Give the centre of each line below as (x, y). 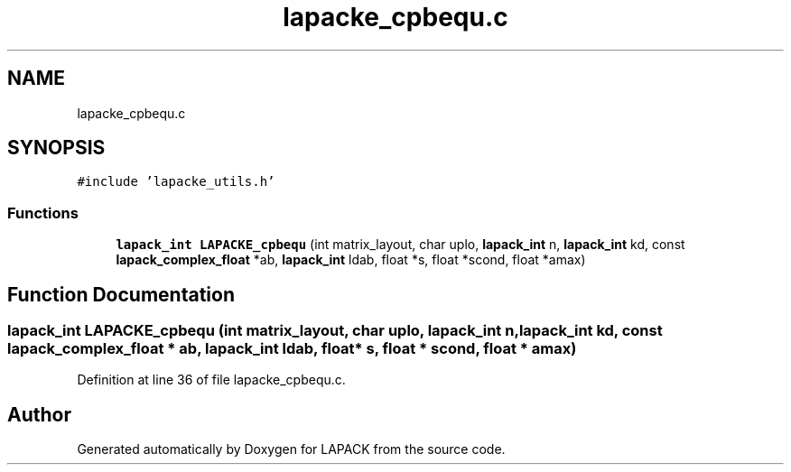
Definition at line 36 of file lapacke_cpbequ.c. (211, 380)
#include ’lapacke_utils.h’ (176, 182)
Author (39, 414)
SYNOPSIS (56, 148)
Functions (43, 213)
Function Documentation (121, 294)
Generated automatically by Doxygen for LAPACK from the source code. (291, 449)
